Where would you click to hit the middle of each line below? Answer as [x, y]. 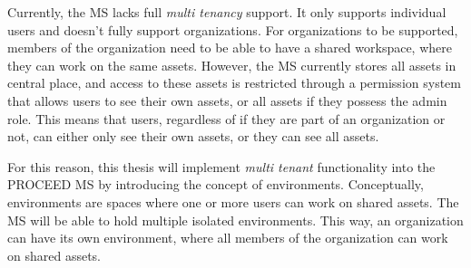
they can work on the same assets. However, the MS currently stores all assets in [232, 65]
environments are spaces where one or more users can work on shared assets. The [233, 201]
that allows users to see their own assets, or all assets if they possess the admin [227, 100]
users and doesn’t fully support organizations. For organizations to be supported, [233, 29]
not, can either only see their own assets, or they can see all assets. [193, 136]
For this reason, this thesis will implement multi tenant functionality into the [221, 166]
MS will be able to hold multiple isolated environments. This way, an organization [235, 220]
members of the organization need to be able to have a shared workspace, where [230, 48]
